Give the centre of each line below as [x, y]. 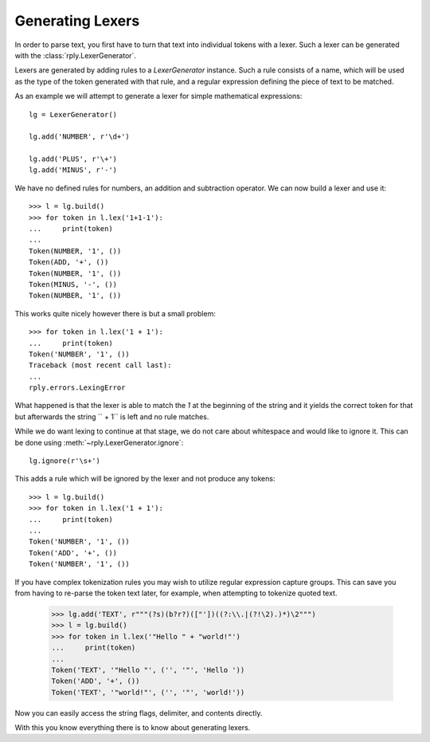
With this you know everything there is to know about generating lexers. [133, 728]
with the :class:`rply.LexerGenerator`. [76, 55]
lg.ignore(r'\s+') [65, 461]
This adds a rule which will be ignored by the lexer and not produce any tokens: [145, 479]
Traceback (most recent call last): [100, 365]
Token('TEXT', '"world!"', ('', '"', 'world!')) [148, 692]
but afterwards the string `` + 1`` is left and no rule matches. [112, 416]
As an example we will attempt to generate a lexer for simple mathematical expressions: [158, 96]
